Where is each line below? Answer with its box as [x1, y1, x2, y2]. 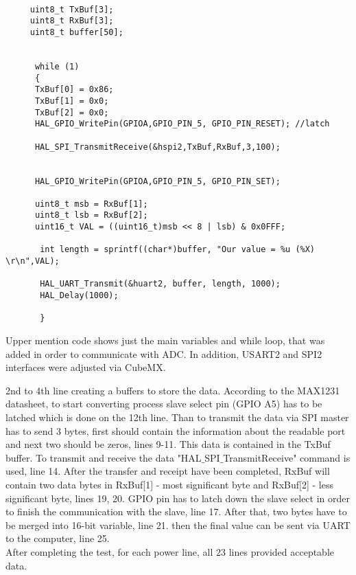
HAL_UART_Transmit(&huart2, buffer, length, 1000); [40, 279, 281, 289]
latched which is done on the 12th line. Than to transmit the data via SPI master [5, 410, 349, 424]
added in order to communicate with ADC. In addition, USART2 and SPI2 [5, 346, 322, 361]
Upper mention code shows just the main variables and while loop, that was [5, 333, 325, 348]
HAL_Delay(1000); [40, 291, 119, 301]
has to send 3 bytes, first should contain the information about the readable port [5, 423, 346, 438]
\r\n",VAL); [5, 256, 60, 267]
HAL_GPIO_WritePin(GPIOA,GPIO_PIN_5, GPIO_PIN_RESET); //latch [34, 119, 330, 129]
